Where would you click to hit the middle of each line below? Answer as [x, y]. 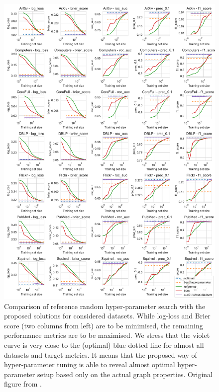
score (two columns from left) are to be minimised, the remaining [104, 325]
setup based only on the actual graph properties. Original [125, 374]
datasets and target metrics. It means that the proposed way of [101, 354]
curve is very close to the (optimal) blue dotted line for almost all [104, 345]
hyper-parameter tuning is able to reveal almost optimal [90, 364]
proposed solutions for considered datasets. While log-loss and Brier [107, 316]
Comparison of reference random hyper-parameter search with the [105, 306]
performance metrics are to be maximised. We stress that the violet [107, 335]
